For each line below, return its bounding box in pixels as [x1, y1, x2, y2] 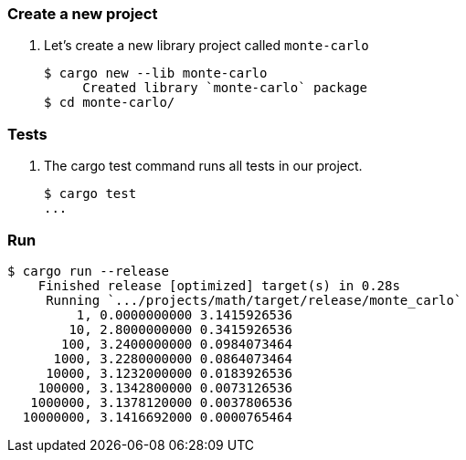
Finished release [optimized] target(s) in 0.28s [37, 277, 400, 293]
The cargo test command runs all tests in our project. [44, 158, 363, 174]
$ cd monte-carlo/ [44, 95, 175, 110]
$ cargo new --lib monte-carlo [44, 66, 268, 81]
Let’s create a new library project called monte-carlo [44, 37, 369, 54]
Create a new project [7, 5, 158, 23]
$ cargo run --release [7, 263, 170, 278]
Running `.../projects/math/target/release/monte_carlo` [46, 292, 462, 308]
